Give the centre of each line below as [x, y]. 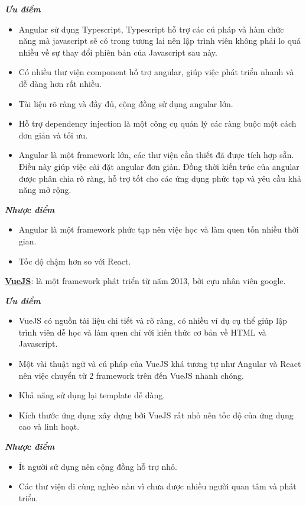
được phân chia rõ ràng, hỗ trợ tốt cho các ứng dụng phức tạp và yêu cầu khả [160, 178]
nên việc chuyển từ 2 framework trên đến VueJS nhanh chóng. [131, 375]
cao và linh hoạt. [49, 426]
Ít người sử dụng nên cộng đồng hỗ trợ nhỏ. [98, 466]
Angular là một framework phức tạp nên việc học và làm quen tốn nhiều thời [159, 229]
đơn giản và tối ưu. [53, 135]
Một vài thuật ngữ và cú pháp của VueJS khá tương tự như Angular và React [160, 364]
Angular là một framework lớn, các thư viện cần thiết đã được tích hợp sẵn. [156, 155]
